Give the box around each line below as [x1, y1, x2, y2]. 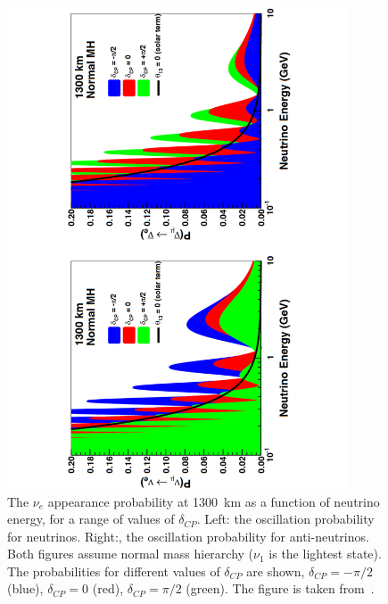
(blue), [7, 579, 44, 598]
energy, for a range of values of [7, 509, 175, 528]
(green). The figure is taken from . [186, 579, 375, 598]
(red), [92, 579, 124, 598]
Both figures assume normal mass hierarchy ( [7, 544, 254, 563]
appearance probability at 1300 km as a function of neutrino [47, 492, 380, 510]
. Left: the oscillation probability [196, 509, 375, 528]
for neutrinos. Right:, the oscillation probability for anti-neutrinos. [7, 526, 369, 545]
